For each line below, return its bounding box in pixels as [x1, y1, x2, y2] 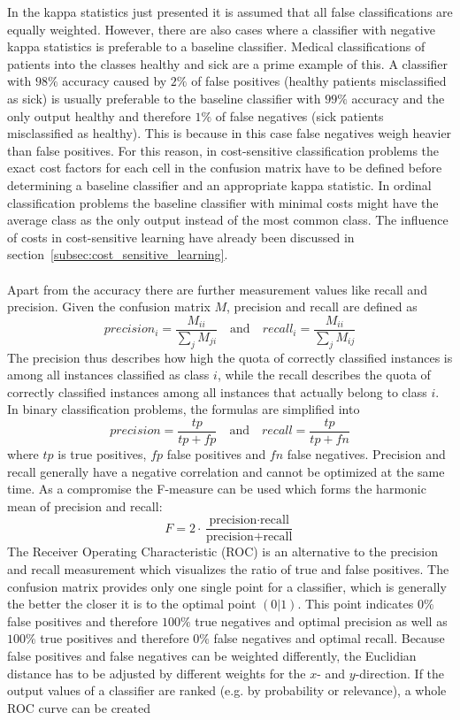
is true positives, [57, 444, 147, 463]
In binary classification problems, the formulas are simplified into [7, 400, 360, 418]
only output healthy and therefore [7, 106, 191, 125]
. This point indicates [297, 594, 414, 613]
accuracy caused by [62, 72, 167, 90]
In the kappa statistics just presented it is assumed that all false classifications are [7, 3, 453, 20]
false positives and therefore [7, 611, 158, 630]
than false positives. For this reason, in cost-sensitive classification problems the [7, 141, 440, 159]
